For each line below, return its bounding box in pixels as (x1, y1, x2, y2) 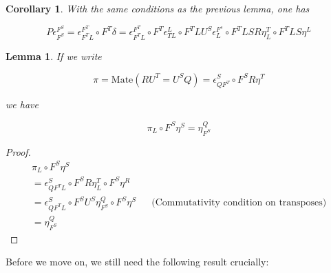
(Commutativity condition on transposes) (151, 198, 327, 208)
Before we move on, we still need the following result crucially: (6, 254, 269, 269)
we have (6, 97, 39, 112)
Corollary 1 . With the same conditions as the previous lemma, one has (6, 1, 310, 15)
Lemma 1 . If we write (6, 48, 102, 63)
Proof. (6, 144, 31, 159)
